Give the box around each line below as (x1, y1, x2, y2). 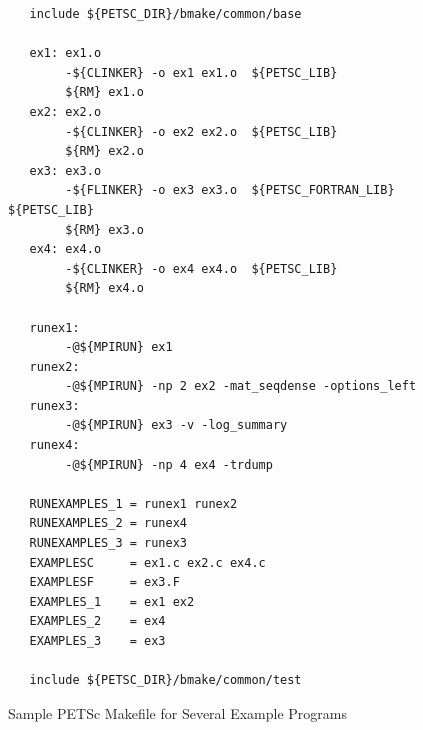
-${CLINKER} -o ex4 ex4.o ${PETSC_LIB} (65, 261, 338, 276)
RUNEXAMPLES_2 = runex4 (29, 516, 187, 531)
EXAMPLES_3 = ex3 (29, 634, 166, 648)
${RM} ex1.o (65, 85, 145, 100)
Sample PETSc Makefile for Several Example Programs (8, 702, 347, 723)
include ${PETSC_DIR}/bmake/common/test (29, 673, 302, 688)
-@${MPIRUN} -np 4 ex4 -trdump (65, 457, 273, 472)
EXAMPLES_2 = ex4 (29, 614, 166, 629)
